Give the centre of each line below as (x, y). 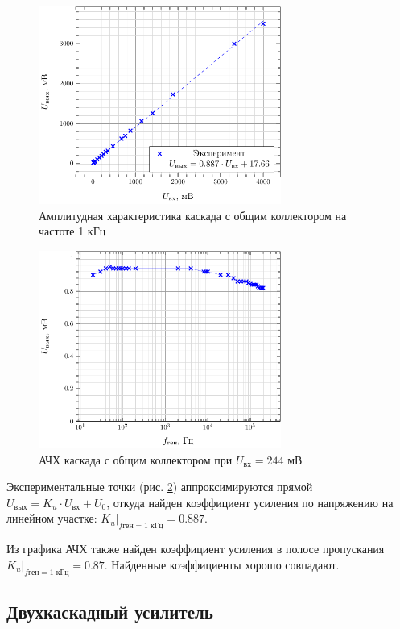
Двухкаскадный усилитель (110, 611)
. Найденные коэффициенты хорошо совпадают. (222, 564)
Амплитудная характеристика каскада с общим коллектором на (193, 215)
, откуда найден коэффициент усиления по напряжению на (250, 502)
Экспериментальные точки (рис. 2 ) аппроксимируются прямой (160, 487)
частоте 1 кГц (72, 231)
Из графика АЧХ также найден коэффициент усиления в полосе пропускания (196, 549)
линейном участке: (52, 518)
